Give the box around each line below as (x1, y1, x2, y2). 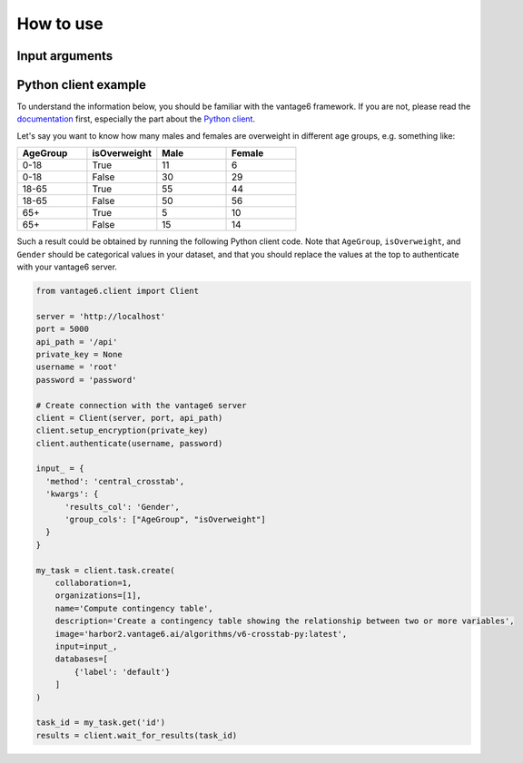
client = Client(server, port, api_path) (35, 413, 223, 423)
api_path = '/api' (35, 337, 118, 347)
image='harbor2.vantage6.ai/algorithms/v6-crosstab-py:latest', (54, 629, 348, 639)
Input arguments (16, 48, 113, 64)
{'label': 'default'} (74, 667, 171, 677)
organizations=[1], (54, 591, 143, 601)
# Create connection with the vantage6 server (35, 400, 247, 410)
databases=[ (54, 654, 109, 664)
